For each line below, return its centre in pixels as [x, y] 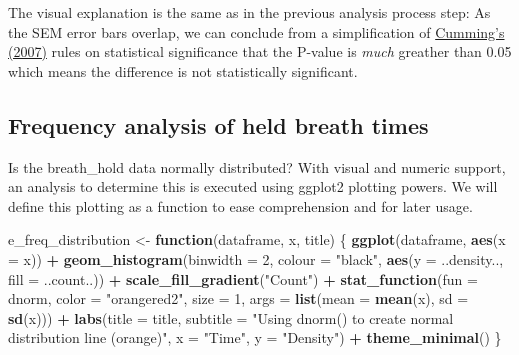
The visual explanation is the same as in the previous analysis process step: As [249, 12]
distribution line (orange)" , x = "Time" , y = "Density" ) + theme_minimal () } [255, 337]
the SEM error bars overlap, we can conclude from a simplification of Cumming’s [256, 31]
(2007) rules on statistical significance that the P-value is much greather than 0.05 [260, 51]
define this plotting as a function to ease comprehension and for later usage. [240, 205]
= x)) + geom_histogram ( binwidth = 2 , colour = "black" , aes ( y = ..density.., [256, 258]
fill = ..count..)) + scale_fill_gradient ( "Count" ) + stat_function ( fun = [243, 278]
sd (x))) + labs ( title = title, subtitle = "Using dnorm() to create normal [231, 317]
